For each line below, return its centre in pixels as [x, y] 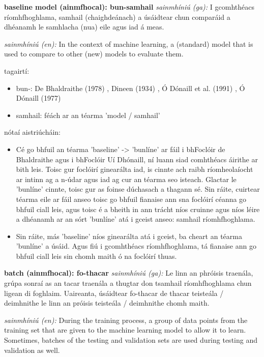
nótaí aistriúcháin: [32, 132]
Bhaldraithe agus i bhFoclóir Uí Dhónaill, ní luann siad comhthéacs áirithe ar [137, 159]
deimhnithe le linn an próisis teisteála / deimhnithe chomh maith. [107, 303]
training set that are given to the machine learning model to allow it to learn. [125, 330]
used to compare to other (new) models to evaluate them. [94, 54]
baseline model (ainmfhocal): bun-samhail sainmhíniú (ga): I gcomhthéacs [129, 7]
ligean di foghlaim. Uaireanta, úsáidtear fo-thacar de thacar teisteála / [114, 293]
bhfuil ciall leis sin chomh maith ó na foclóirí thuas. [96, 256]
